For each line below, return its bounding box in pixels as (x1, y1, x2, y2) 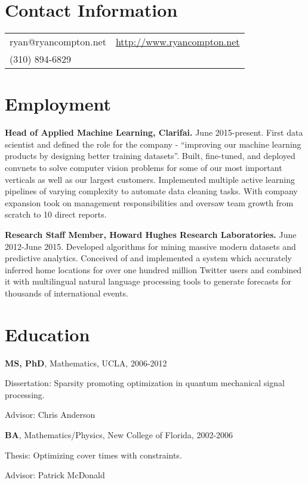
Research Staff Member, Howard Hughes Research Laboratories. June (5, 228, 297, 240)
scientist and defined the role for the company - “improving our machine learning (5, 137, 301, 150)
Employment (5, 91, 112, 116)
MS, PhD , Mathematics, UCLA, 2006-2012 (5, 356, 167, 369)
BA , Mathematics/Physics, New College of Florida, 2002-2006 (5, 429, 233, 441)
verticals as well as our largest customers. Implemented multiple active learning (5, 173, 295, 185)
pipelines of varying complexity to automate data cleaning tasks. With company (5, 185, 298, 197)
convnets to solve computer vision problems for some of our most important (5, 161, 282, 174)
